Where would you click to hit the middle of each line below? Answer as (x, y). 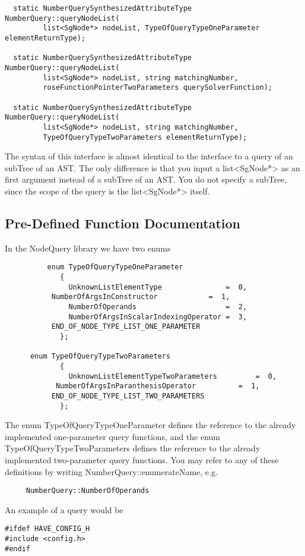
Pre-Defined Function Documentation (123, 223)
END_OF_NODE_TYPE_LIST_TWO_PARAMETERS (128, 396)
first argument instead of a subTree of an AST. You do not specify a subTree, (146, 179)
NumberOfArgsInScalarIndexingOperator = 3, (158, 317)
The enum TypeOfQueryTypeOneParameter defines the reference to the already (150, 425)
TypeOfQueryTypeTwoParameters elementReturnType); (145, 137)
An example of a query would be (64, 509)
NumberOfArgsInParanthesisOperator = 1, (158, 386)
